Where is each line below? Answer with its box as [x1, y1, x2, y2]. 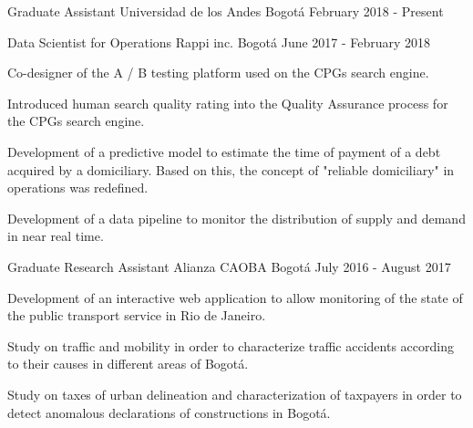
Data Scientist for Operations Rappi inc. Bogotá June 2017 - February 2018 [7, 32, 431, 51]
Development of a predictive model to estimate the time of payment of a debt [7, 141, 441, 161]
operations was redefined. [7, 178, 149, 197]
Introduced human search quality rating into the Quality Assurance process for [7, 93, 448, 112]
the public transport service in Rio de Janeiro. [7, 306, 266, 325]
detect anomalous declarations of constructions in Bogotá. [7, 402, 331, 422]
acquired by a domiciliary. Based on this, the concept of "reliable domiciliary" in [7, 160, 455, 179]
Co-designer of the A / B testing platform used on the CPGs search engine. [7, 63, 429, 82]
